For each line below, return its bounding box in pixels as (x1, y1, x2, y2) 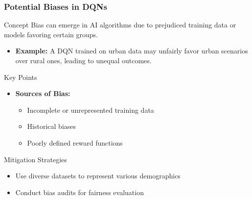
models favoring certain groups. (4, 29, 98, 39)
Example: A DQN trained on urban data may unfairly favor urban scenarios (15, 46, 248, 56)
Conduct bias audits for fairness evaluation (15, 187, 144, 197)
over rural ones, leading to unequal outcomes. (15, 55, 152, 65)
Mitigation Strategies (4, 154, 67, 164)
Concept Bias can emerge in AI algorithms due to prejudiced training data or (4, 20, 236, 30)
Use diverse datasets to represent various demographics (15, 171, 181, 181)
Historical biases (27, 121, 76, 131)
